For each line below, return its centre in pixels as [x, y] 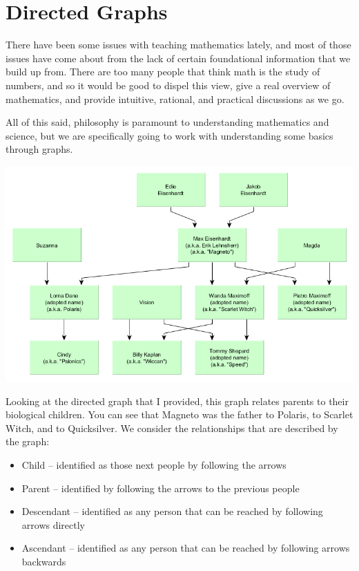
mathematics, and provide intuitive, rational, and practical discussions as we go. [175, 99]
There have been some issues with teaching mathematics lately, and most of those [178, 45]
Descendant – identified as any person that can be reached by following [172, 511]
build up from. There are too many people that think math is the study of [163, 72]
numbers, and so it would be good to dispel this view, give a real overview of [168, 85]
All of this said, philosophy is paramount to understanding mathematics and [167, 122]
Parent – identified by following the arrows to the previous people [161, 488]
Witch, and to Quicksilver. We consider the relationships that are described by [172, 428]
